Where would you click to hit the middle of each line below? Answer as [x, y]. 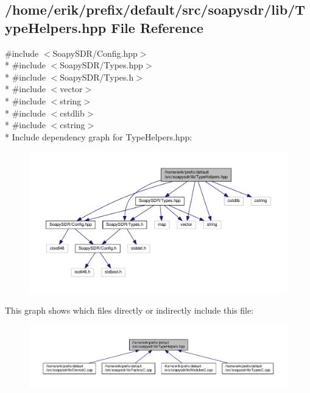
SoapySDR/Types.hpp [101, 65]
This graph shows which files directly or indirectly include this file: [129, 310]
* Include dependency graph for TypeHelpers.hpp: [99, 136]
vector [71, 89]
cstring [72, 125]
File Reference [157, 27]
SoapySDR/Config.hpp [95, 53]
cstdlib [72, 113]
